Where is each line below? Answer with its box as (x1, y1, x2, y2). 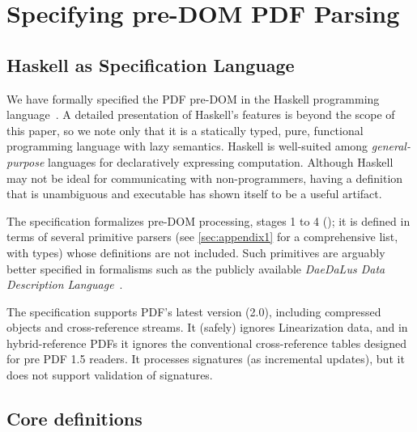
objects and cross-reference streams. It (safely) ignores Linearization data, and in (6, 319, 408, 336)
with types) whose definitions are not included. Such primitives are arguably (6, 244, 385, 260)
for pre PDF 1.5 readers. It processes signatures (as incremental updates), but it (6, 350, 405, 367)
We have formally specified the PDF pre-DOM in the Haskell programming (6, 90, 380, 107)
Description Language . (6, 276, 123, 293)
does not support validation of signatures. (6, 366, 213, 383)
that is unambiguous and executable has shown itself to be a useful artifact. (6, 185, 382, 202)
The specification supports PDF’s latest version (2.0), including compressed (6, 303, 381, 320)
